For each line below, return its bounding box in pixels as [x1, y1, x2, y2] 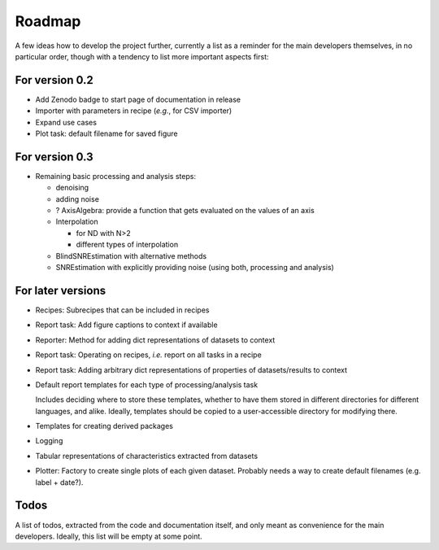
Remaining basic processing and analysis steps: [35, 171, 197, 181]
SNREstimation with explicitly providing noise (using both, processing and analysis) [55, 263, 335, 273]
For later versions [15, 283, 106, 297]
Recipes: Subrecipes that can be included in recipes [35, 305, 210, 315]
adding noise [55, 194, 99, 203]
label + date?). [35, 477, 84, 487]
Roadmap [15, 12, 81, 30]
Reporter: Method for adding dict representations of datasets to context [35, 334, 276, 345]
